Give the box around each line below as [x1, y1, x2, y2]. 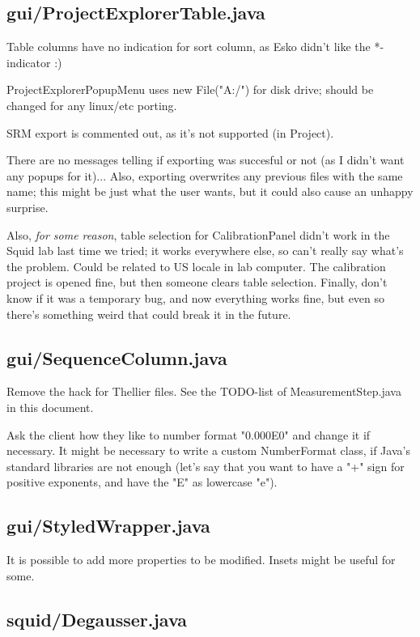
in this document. [6, 398, 94, 415]
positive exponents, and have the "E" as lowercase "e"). [6, 474, 278, 490]
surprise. [6, 198, 49, 215]
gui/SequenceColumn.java [6, 345, 227, 370]
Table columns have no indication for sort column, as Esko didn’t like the [6, 38, 371, 55]
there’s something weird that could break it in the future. [6, 305, 291, 322]
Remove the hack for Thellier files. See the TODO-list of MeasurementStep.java [6, 383, 401, 400]
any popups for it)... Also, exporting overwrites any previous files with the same [6, 167, 403, 184]
